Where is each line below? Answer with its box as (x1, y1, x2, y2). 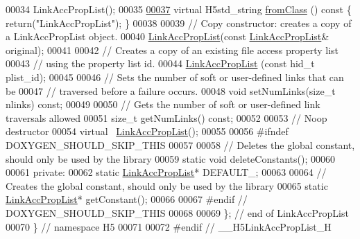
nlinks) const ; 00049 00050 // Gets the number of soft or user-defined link (6, 97, 320, 112)
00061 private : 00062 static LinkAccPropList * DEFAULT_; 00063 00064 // (6, 165, 327, 179)
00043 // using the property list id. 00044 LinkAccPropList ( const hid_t (6, 56, 315, 71)
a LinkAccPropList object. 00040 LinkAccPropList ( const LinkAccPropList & (6, 29, 329, 44)
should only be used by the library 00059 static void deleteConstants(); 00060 (6, 151, 335, 166)
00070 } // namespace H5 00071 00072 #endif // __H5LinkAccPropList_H (6, 219, 332, 233)
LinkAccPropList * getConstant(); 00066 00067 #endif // (6, 192, 248, 206)
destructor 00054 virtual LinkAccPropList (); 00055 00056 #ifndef (6, 124, 289, 139)
